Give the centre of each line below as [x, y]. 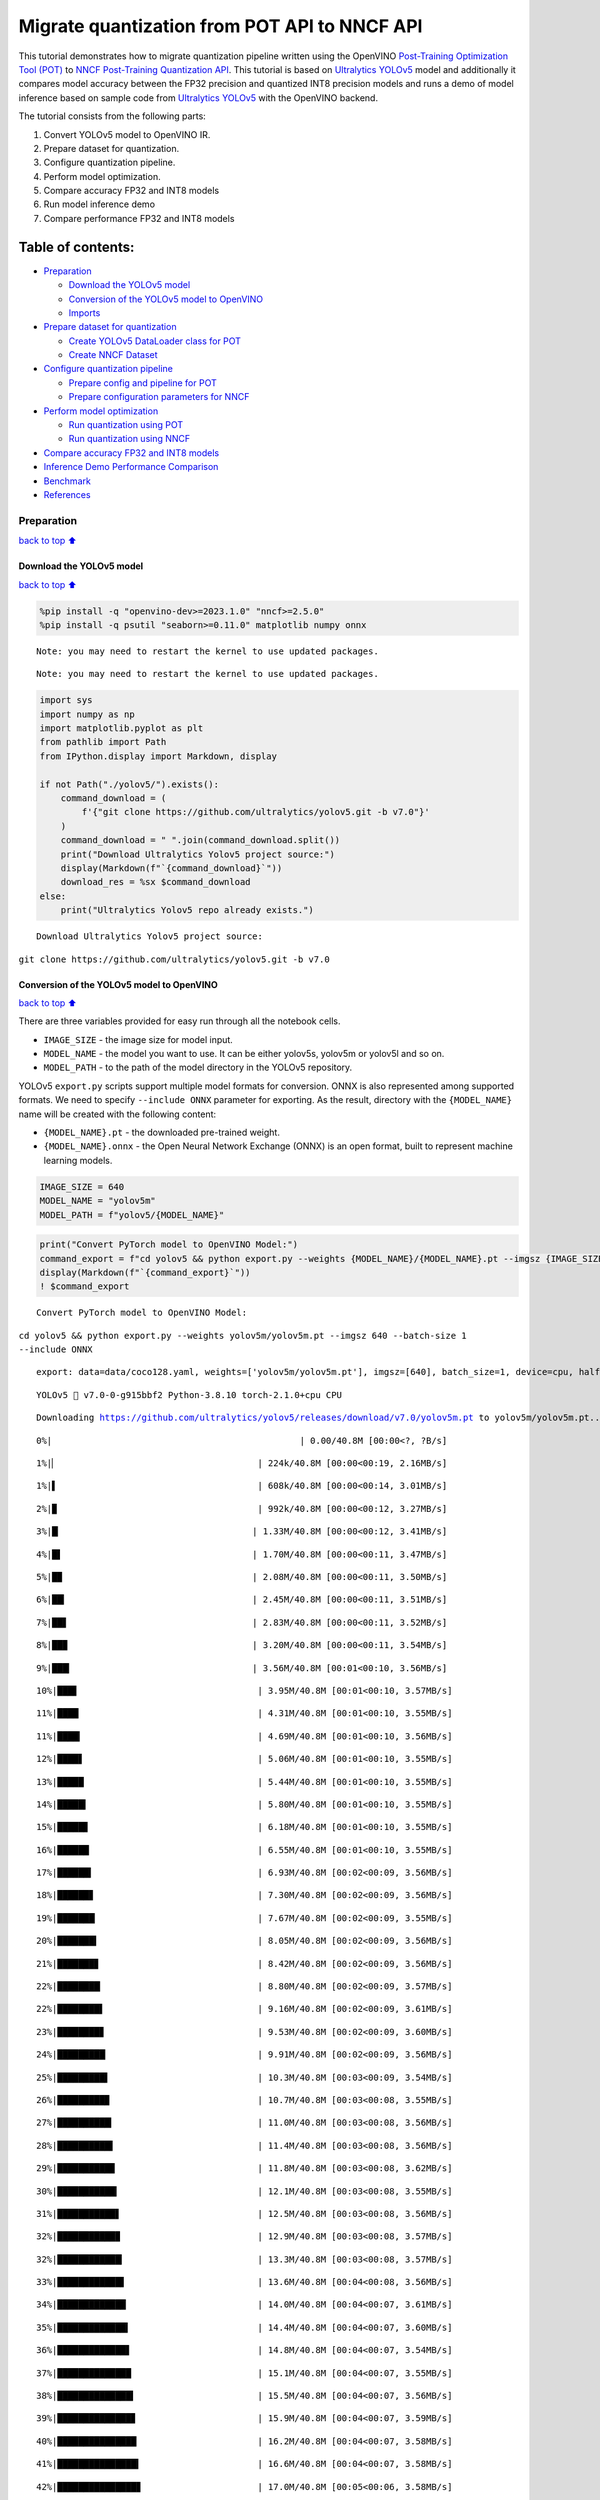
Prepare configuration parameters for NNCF [159, 397]
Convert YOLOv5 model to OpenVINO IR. [127, 134]
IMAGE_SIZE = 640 [82, 1186]
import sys [66, 700]
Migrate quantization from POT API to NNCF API [220, 26]
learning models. [78, 1160]
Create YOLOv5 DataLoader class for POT [155, 341]
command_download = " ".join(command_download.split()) [200, 840]
